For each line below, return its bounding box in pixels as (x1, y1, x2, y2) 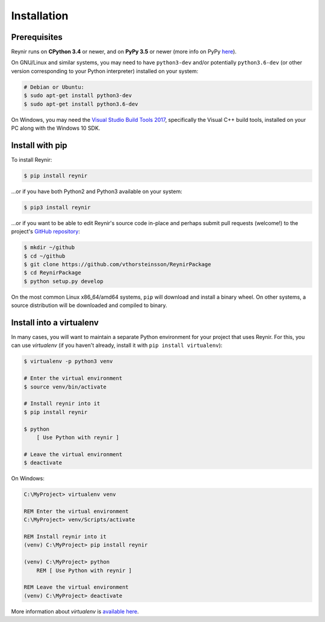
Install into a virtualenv (11, 317, 99, 328)
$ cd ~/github (23, 252, 66, 259)
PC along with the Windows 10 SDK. (11, 124, 101, 132)
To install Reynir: (11, 156, 52, 163)
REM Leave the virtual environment (23, 584, 129, 591)
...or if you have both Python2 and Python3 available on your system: (11, 188, 183, 195)
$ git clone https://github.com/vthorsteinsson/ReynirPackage (23, 261, 211, 268)
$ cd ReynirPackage (23, 269, 81, 276)
